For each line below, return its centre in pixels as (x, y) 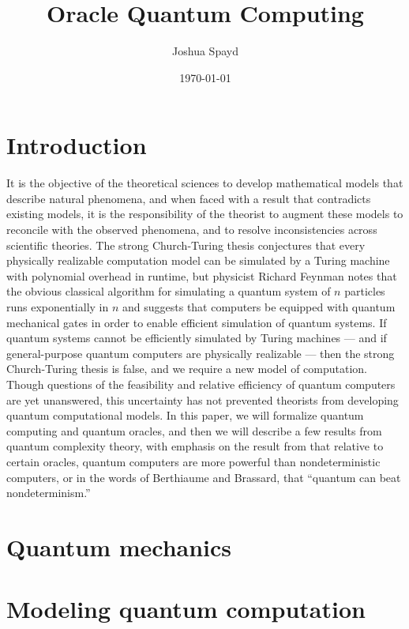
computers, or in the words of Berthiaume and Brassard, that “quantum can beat (204, 477)
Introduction (77, 145)
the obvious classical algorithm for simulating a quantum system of (169, 291)
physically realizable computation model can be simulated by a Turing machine (198, 260)
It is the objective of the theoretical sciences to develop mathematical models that (205, 183)
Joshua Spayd (205, 51)
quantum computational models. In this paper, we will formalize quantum (185, 415)
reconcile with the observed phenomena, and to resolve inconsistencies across (192, 230)
